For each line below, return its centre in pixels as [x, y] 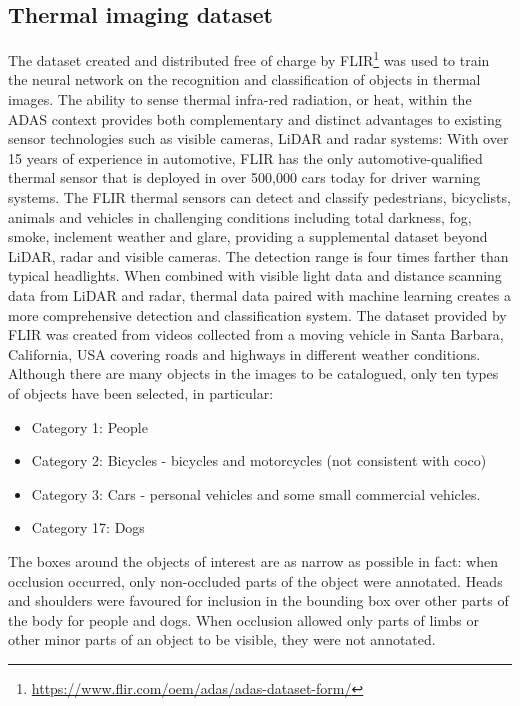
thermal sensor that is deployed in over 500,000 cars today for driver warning [244, 177]
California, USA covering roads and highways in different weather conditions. [244, 353]
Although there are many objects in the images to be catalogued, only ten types [253, 373]
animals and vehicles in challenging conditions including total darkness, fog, [240, 216]
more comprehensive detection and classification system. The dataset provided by [257, 314]
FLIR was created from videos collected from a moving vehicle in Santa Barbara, [256, 334]
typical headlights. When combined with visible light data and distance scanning [255, 275]
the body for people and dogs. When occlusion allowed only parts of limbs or [244, 619]
